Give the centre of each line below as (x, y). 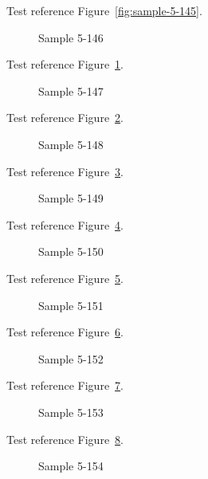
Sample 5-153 (71, 412)
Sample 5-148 (71, 144)
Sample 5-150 (71, 251)
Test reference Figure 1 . (65, 64)
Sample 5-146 (71, 37)
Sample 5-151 (71, 305)
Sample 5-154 (71, 466)
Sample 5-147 (71, 90)
